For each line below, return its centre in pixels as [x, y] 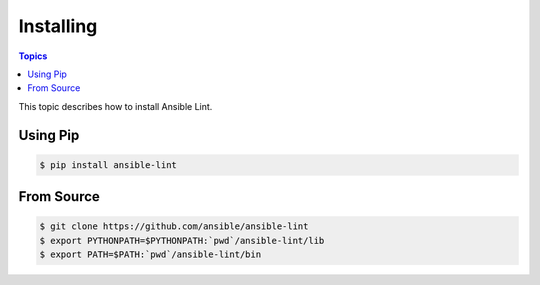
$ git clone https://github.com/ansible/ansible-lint [174, 226]
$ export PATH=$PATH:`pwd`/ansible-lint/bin [150, 254]
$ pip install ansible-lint [108, 164]
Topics [33, 56]
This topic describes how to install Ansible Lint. [115, 106]
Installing [58, 26]
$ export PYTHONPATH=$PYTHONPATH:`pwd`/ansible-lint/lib [182, 240]
